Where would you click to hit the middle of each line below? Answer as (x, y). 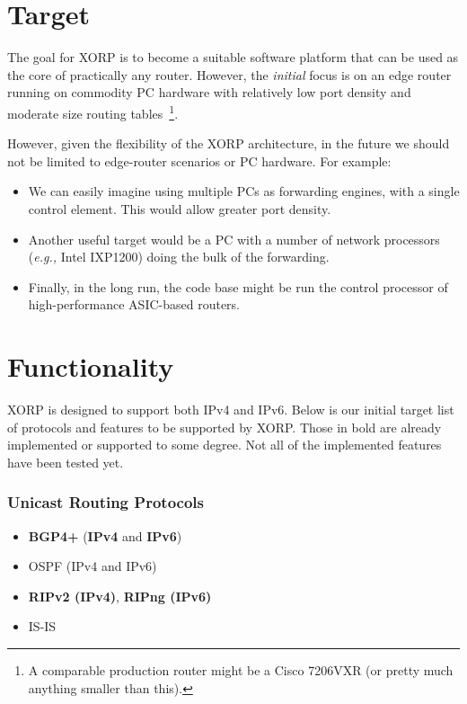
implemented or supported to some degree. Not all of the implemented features (225, 445)
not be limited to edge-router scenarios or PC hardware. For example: (199, 160)
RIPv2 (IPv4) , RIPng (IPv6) (120, 596)
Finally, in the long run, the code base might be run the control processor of (238, 286)
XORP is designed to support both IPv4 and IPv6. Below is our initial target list (231, 410)
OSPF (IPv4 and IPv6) (93, 566)
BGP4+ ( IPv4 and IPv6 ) (105, 535)
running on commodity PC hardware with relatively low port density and (209, 92)
